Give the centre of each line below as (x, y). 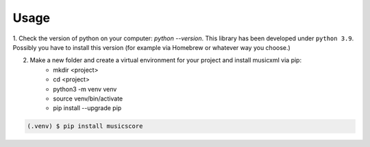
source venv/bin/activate (88, 98)
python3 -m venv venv (85, 89)
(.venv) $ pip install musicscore (85, 126)
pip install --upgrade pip (87, 108)
